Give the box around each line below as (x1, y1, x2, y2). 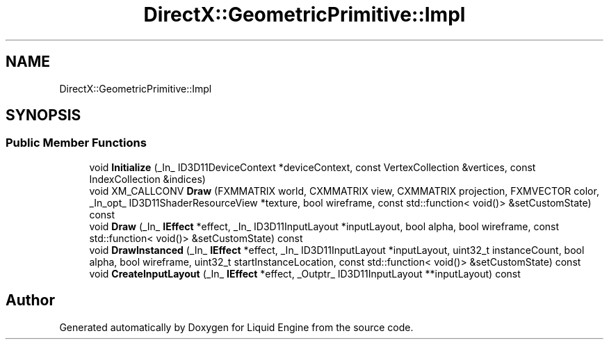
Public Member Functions (6, 136, 147, 150)
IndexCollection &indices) (89, 172, 206, 185)
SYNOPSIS (6, 106, 81, 125)
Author (6, 291, 55, 310)
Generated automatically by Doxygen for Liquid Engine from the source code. (59, 321, 414, 333)
